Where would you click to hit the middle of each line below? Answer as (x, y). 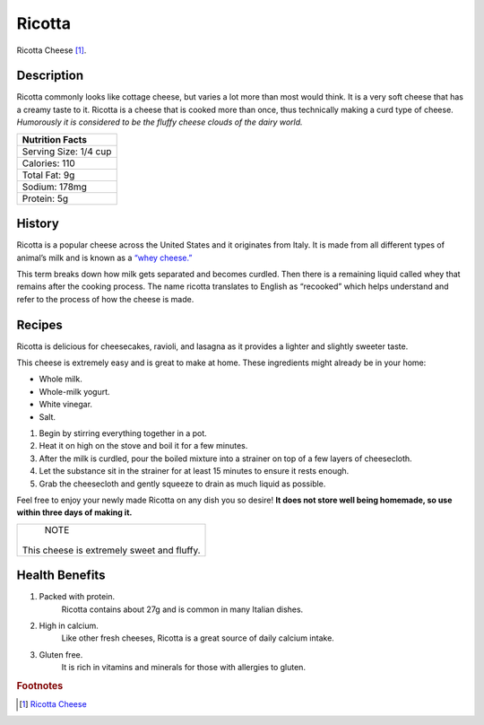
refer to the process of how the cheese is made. (105, 299)
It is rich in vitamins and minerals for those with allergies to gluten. (184, 668)
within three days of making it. (74, 512)
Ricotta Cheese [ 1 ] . (52, 50)
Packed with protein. (77, 597)
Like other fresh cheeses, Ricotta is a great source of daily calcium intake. (198, 638)
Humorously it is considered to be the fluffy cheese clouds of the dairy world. (160, 122)
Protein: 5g (45, 198)
